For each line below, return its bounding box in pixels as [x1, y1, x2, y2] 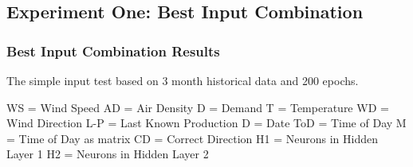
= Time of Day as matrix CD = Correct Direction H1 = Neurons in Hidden [6, 130, 379, 146]
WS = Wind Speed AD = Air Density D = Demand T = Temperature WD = [6, 99, 389, 115]
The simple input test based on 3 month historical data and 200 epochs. [6, 72, 359, 88]
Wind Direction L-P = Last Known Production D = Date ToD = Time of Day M [6, 115, 407, 131]
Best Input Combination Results [6, 41, 220, 60]
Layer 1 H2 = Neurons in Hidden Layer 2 [6, 146, 209, 162]
